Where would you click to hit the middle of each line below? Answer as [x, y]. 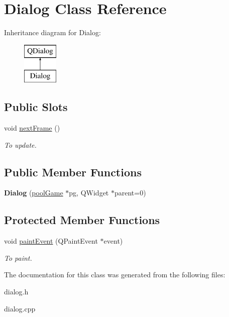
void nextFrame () [32, 128]
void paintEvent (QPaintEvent [51, 241]
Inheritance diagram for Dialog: [52, 32]
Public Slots [36, 107]
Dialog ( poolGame [34, 193]
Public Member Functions [73, 172]
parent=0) [130, 193]
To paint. [18, 257]
